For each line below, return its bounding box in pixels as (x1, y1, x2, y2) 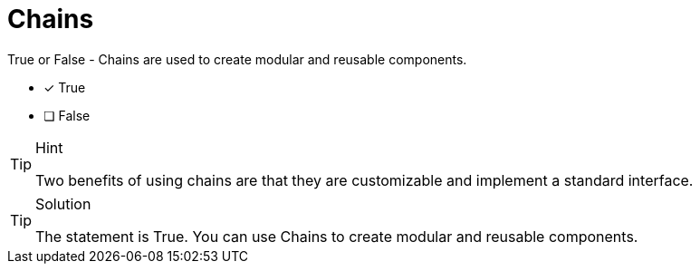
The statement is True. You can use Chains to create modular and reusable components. (35, 227, 638, 246)
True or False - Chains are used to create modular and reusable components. (7, 51, 467, 67)
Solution (35, 194, 91, 213)
